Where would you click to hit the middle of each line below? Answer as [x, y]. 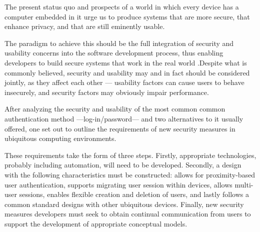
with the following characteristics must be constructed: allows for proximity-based [130, 174]
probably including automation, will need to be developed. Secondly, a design [123, 165]
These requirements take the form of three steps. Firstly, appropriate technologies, [130, 155]
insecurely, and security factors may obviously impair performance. [107, 92]
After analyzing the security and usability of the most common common [115, 109]
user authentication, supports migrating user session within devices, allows [118, 184]
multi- [244, 184]
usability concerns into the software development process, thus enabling [114, 53]
